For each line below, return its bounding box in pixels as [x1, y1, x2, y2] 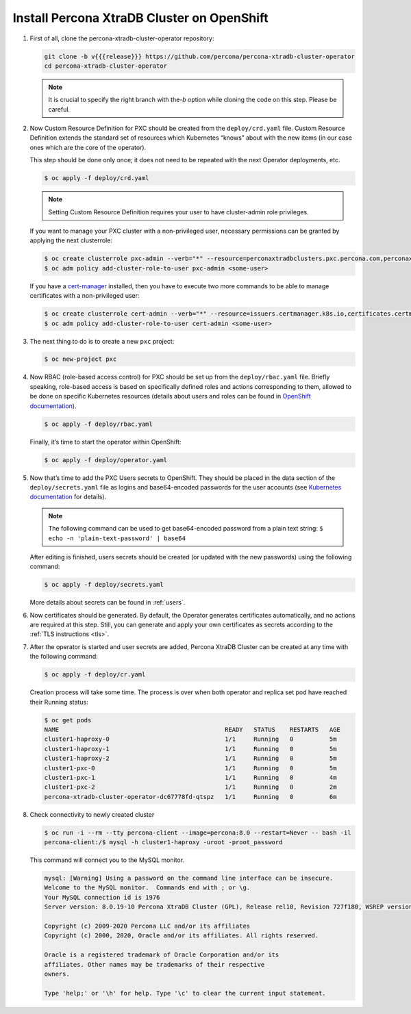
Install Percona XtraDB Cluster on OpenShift [12, 10, 269, 25]
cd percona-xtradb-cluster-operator [44, 62, 168, 70]
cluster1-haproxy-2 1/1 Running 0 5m [44, 755, 337, 763]
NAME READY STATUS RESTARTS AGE [44, 726, 340, 733]
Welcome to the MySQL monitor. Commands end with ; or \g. [44, 884, 251, 891]
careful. [48, 105, 71, 113]
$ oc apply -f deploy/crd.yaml [44, 175, 150, 182]
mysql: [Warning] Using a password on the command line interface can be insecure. [44, 874, 334, 883]
